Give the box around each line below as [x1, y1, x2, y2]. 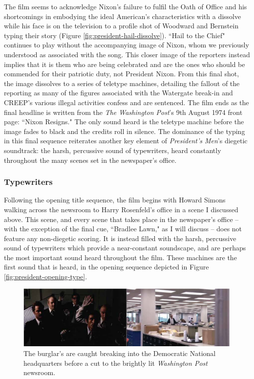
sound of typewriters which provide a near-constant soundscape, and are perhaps [4, 243, 246, 253]
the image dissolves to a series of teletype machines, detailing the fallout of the [4, 78, 240, 88]
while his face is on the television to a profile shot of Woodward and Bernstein [4, 21, 239, 31]
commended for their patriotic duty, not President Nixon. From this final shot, [4, 68, 239, 79]
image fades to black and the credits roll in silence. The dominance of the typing [4, 126, 245, 136]
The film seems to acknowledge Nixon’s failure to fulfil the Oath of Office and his [4, 1, 247, 11]
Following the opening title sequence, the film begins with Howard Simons [4, 195, 226, 205]
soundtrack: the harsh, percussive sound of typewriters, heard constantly [4, 145, 221, 155]
